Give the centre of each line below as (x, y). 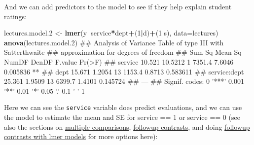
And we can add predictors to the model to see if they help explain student (118, 6)
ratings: (16, 16)
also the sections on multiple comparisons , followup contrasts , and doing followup (127, 127)
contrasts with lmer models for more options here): (81, 136)
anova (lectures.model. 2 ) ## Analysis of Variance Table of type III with (114, 42)
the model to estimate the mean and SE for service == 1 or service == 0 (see (122, 117)
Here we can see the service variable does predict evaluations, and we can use (123, 107)
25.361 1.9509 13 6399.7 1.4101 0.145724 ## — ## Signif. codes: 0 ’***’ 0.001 (124, 81)
